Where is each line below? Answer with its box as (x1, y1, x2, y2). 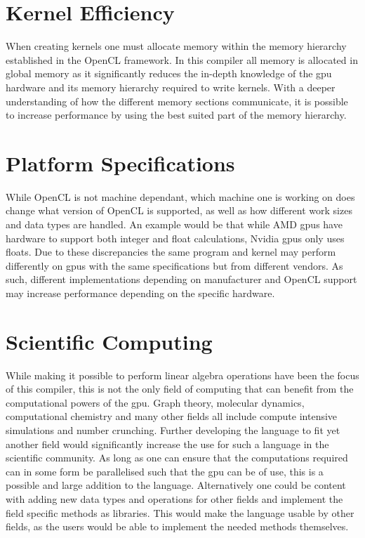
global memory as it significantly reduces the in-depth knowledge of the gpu (6, 66, 332, 81)
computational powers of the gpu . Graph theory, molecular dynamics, (6, 395, 305, 409)
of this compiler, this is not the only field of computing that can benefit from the (6, 381, 354, 396)
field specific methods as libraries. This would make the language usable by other (6, 505, 354, 520)
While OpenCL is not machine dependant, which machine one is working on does (6, 189, 355, 204)
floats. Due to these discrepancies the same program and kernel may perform (6, 244, 336, 259)
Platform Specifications (6, 148, 235, 177)
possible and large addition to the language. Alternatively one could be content (6, 478, 346, 492)
